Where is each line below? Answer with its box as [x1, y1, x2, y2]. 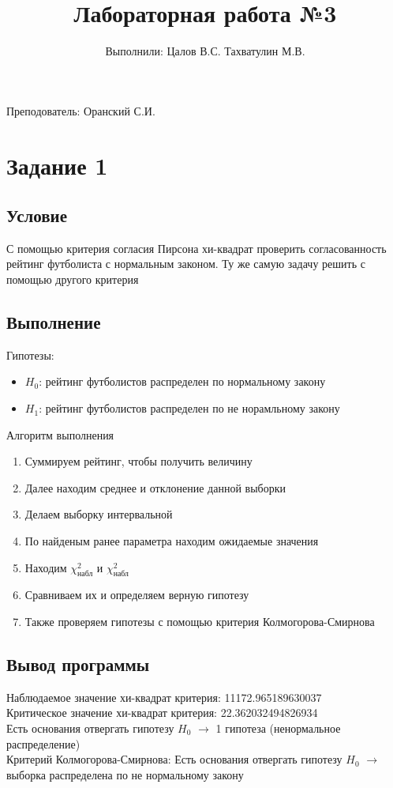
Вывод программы [6, 652, 150, 676]
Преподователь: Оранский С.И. [6, 102, 155, 119]
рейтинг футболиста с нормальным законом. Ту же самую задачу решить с [6, 255, 365, 272]
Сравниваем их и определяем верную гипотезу [24, 586, 249, 603]
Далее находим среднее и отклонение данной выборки [24, 479, 286, 496]
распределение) [6, 735, 80, 752]
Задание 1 [6, 149, 108, 181]
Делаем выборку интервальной [24, 506, 173, 522]
